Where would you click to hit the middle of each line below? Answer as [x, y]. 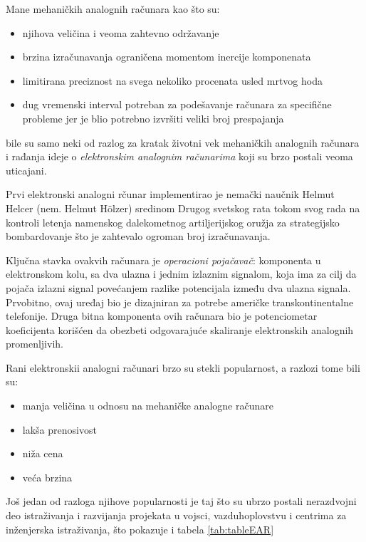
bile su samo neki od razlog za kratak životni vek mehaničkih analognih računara [183, 142]
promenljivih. [35, 344]
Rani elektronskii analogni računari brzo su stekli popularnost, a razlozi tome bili [183, 367]
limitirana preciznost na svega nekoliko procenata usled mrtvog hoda [172, 80]
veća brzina [47, 477]
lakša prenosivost [59, 429]
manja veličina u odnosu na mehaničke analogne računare [148, 406]
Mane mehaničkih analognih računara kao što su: [113, 9]
